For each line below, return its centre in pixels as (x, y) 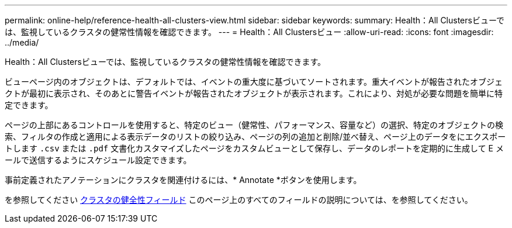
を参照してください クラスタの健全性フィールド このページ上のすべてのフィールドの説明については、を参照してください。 (239, 200)
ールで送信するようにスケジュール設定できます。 (98, 160)
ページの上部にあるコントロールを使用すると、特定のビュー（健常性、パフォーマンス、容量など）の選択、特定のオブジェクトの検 (254, 125)
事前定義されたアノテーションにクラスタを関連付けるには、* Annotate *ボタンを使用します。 (183, 180)
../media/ (22, 42)
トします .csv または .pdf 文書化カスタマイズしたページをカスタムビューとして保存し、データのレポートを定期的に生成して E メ (254, 148)
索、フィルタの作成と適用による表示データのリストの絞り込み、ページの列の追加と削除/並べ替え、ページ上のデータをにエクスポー (255, 137)
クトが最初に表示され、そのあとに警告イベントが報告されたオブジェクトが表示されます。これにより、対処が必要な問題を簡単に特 (254, 93)
